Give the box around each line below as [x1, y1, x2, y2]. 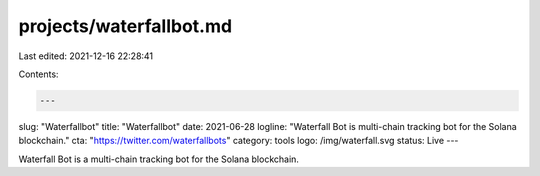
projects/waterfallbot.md [18, 15, 233, 37]
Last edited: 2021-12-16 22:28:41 [18, 50, 154, 62]
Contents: [18, 68, 59, 80]
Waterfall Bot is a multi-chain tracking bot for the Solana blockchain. [18, 153, 300, 165]
